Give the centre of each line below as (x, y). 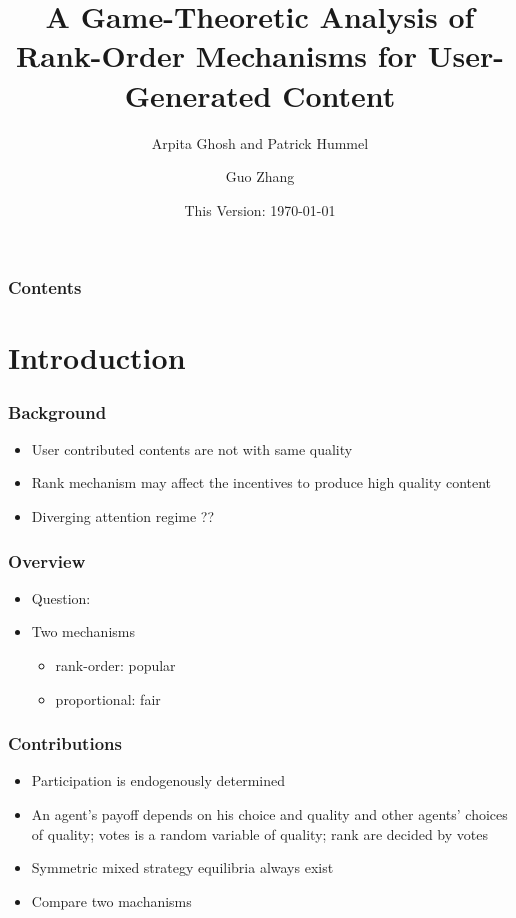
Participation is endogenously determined (158, 780)
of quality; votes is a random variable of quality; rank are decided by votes (259, 833)
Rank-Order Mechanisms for (216, 55)
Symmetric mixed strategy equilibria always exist (182, 867)
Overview (47, 560)
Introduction (97, 357)
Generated (198, 94)
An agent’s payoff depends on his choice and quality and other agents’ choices (269, 813)
